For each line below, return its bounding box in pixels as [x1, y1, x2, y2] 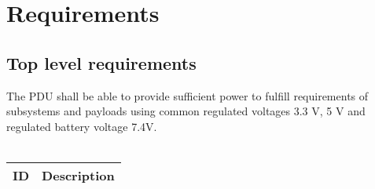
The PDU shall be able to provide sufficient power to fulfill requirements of [6, 87, 369, 104]
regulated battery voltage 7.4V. [6, 118, 157, 134]
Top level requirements [6, 50, 197, 75]
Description [42, 165, 115, 184]
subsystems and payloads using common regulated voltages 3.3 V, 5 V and [6, 103, 366, 119]
